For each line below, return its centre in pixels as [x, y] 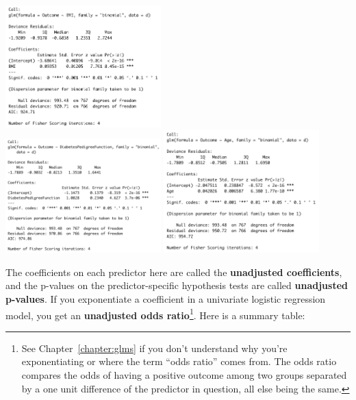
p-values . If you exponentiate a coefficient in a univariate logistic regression [166, 299]
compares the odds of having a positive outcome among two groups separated [184, 375]
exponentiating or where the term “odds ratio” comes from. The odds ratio [179, 361]
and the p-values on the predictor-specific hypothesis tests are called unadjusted [177, 285]
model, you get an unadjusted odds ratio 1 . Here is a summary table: [155, 314]
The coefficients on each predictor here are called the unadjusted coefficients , [174, 272]
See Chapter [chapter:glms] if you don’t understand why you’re [154, 348]
